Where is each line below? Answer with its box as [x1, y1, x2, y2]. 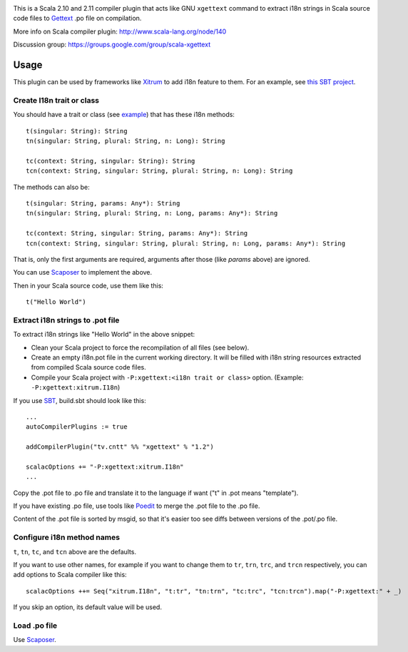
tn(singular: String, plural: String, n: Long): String [26, 137, 225, 145]
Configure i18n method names [13, 532, 121, 542]
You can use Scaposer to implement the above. [13, 268, 153, 277]
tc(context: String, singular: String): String [26, 157, 195, 165]
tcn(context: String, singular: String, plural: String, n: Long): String [26, 167, 293, 175]
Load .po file [13, 621, 58, 631]
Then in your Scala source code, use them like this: [13, 281, 164, 290]
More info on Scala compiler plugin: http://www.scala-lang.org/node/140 [13, 27, 227, 36]
